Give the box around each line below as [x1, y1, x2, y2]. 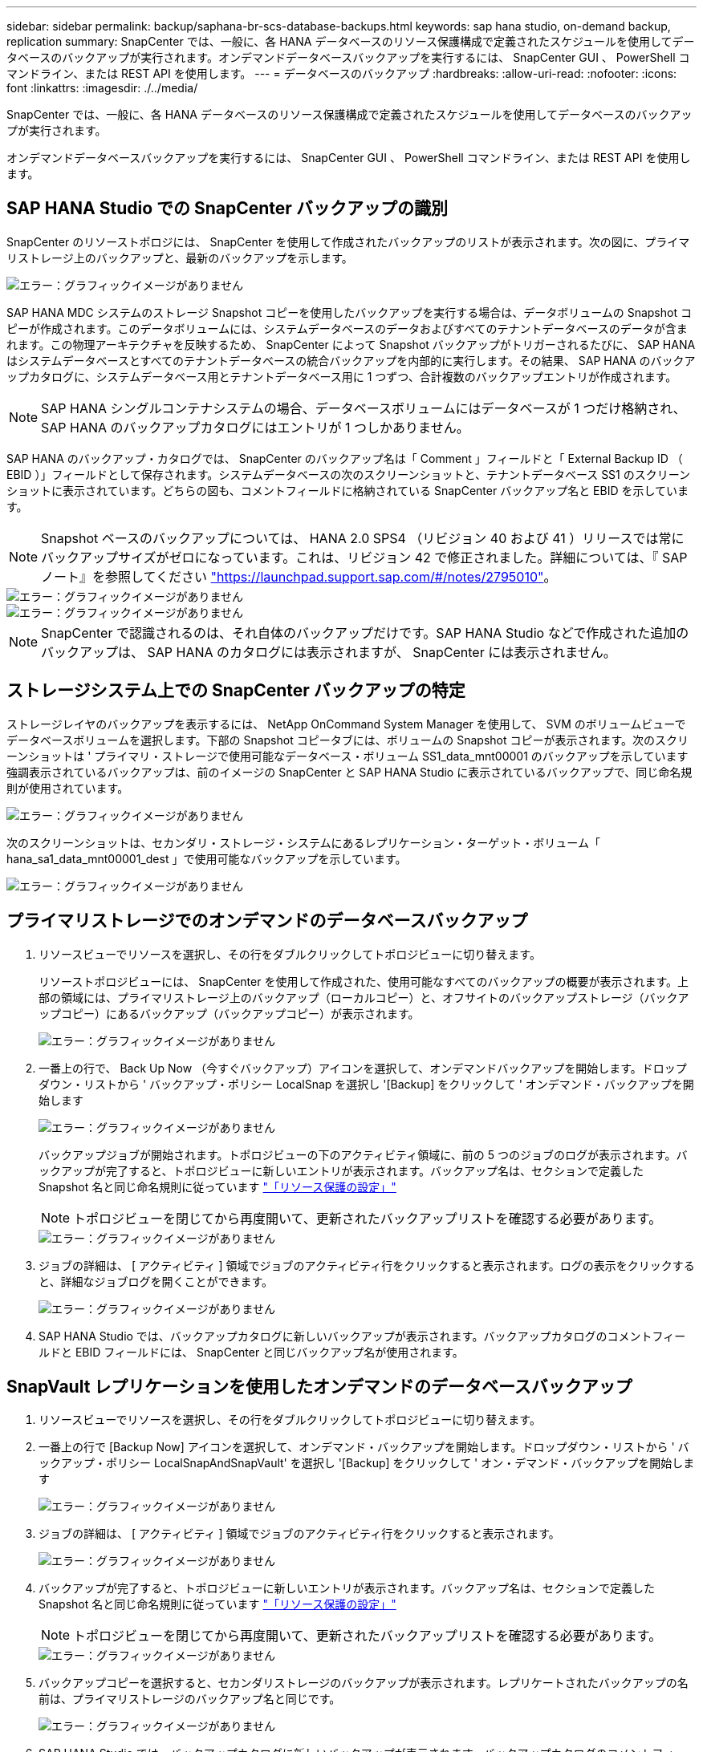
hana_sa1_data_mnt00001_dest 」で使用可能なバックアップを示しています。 [6, 851, 407, 866]
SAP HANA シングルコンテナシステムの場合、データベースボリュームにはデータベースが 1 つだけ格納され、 [41, 399, 686, 416]
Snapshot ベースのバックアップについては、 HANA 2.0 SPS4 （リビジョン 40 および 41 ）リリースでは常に [41, 529, 685, 546]
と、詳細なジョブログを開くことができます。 [39, 1274, 274, 1288]
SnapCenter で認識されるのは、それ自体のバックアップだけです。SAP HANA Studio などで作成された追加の [41, 624, 689, 641]
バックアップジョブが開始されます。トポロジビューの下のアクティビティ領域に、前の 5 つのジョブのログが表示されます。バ [39, 1147, 688, 1162]
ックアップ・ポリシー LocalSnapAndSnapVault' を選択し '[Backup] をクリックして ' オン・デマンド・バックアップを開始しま [39, 1456, 695, 1470]
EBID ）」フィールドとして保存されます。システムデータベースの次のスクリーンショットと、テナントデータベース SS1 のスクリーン [6, 467, 691, 481]
